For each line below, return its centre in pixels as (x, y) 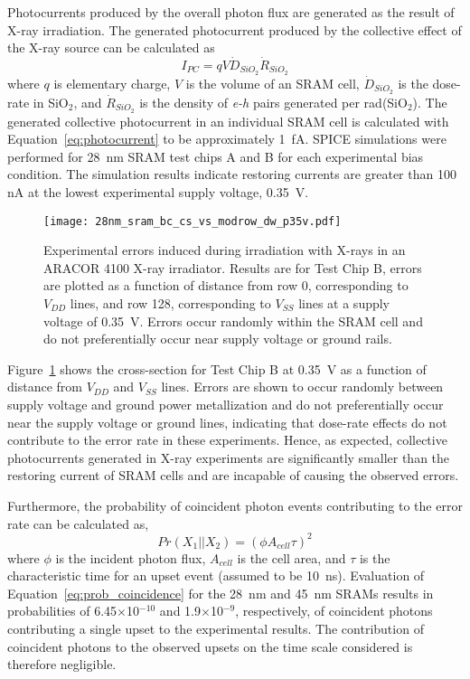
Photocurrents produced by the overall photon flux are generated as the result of (231, 12)
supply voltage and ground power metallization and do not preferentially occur (226, 404)
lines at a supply (344, 302)
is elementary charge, (112, 83)
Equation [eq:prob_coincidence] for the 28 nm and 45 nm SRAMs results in (221, 593)
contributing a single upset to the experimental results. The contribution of (216, 628)
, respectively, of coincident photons (334, 611)
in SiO (51, 102)
